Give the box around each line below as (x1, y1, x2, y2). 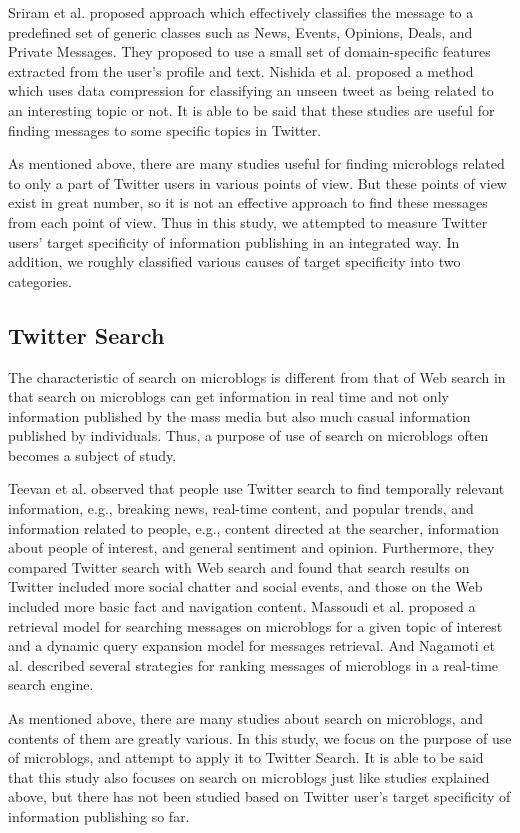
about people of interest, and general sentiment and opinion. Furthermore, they (8, 537, 495, 558)
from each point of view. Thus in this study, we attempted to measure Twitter (8, 211, 488, 232)
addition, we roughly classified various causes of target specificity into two (8, 251, 461, 272)
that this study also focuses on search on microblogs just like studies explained (8, 766, 490, 787)
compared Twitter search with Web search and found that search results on (8, 556, 470, 577)
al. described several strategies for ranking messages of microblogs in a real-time (8, 654, 499, 675)
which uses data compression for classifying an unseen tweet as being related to (8, 80, 494, 101)
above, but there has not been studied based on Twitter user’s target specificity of (8, 786, 511, 807)
